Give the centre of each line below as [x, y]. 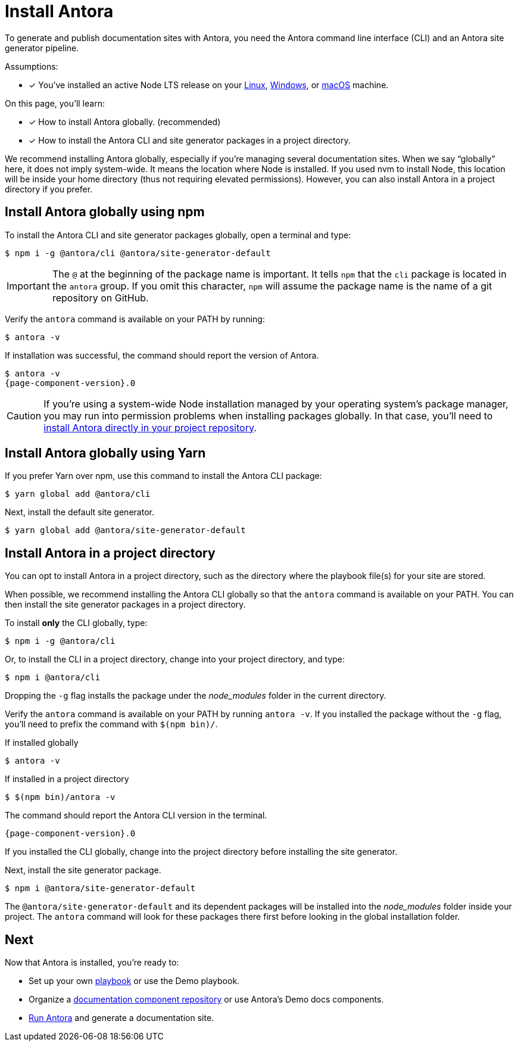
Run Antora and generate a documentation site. [121, 1018]
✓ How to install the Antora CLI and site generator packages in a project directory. [190, 140]
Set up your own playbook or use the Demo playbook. [134, 981]
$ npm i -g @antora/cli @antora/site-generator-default [138, 253]
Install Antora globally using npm [105, 212]
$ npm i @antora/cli [53, 678]
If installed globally [42, 743]
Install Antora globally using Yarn [105, 453]
